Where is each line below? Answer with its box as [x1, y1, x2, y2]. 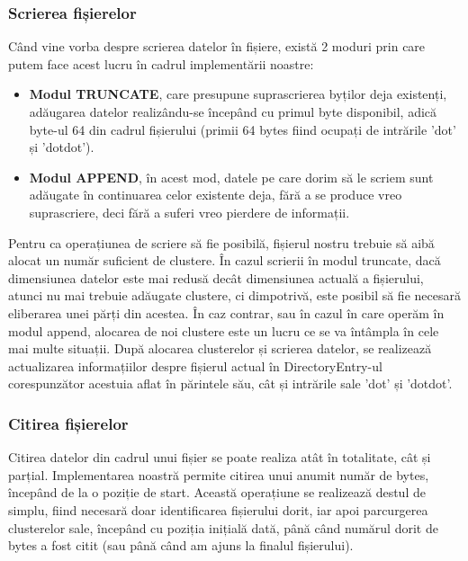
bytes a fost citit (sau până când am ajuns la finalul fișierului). [8, 536, 354, 555]
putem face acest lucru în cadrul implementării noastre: [8, 54, 314, 73]
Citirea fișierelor [8, 412, 129, 434]
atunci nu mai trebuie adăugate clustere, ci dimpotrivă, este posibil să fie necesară [8, 286, 461, 305]
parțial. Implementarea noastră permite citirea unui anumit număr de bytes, [8, 465, 429, 484]
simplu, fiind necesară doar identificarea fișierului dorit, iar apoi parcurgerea [8, 500, 428, 519]
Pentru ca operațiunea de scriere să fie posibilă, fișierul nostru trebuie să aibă [8, 233, 435, 252]
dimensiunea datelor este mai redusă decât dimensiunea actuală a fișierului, [8, 268, 424, 287]
